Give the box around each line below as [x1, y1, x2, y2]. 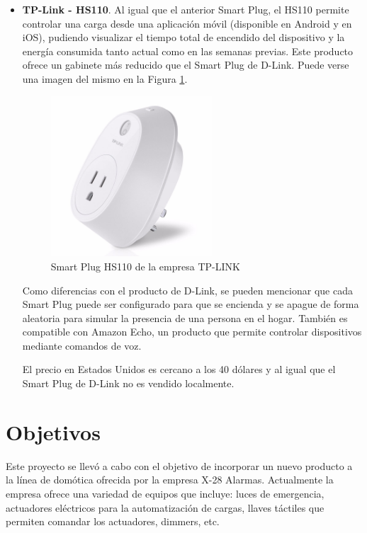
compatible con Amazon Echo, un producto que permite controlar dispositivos [22, 324, 362, 339]
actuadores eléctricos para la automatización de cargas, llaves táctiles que [6, 500, 324, 515]
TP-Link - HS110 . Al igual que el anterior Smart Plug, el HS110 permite [22, 2, 349, 16]
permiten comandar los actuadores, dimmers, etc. [6, 514, 220, 529]
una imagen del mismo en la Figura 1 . [22, 71, 188, 86]
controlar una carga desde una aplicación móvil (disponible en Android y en [22, 16, 352, 30]
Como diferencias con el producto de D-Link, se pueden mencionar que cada [22, 282, 353, 297]
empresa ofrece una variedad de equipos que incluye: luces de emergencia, [6, 486, 324, 500]
